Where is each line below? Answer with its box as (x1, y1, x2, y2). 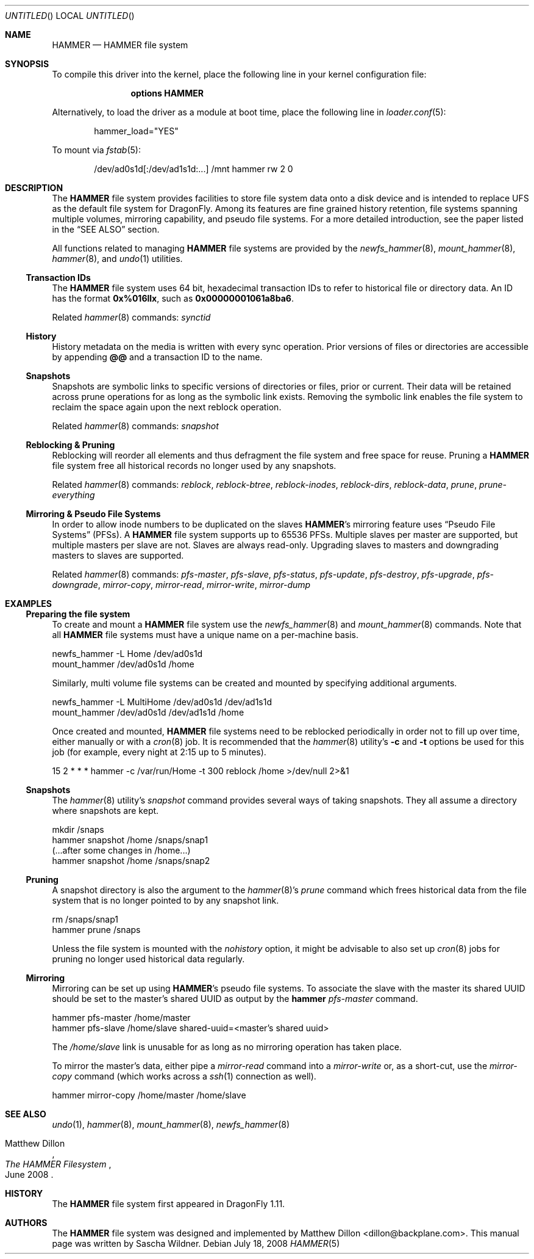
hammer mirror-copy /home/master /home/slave (52, 1090, 246, 1100)
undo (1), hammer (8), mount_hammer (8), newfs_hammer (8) (52, 1119, 290, 1130)
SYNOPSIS (5, 59, 49, 69)
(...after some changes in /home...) (52, 845, 191, 855)
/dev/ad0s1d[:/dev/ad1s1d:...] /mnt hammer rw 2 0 (94, 164, 293, 174)
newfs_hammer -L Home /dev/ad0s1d (52, 648, 203, 659)
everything (52, 490, 95, 500)
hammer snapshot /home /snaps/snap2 (52, 855, 210, 866)
